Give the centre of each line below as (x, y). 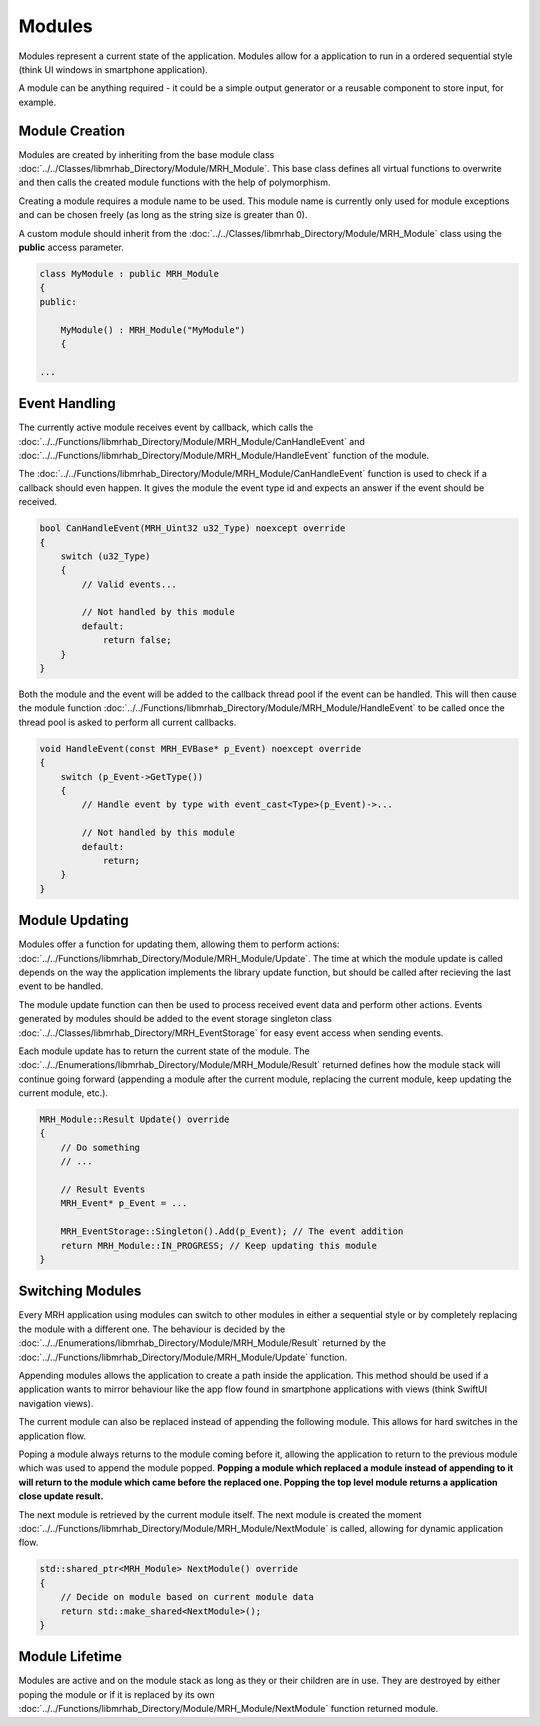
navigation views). (56, 1403)
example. (37, 102)
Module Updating (73, 920)
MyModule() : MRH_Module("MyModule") (153, 329)
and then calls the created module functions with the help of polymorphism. (174, 182)
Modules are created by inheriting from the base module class (146, 154)
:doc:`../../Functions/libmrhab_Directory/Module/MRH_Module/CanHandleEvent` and (191, 441)
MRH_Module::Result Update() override (134, 1119)
